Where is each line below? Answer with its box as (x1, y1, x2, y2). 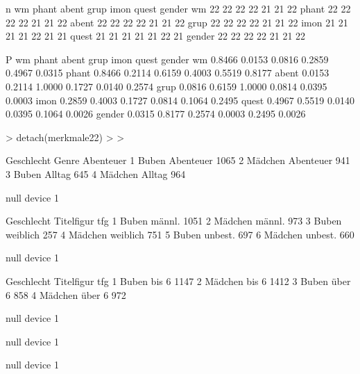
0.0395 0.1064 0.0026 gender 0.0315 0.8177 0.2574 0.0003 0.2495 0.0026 (6, 106, 306, 121)
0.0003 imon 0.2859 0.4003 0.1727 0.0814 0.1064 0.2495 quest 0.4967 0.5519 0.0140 (6, 92, 354, 107)
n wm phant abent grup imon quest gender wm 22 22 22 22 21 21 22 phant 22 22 (6, 1, 351, 15)
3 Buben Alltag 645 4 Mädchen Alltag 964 (6, 166, 186, 181)
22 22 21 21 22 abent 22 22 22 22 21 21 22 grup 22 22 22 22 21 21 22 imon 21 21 (6, 15, 348, 29)
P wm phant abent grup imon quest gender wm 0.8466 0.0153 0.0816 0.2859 (6, 51, 329, 66)
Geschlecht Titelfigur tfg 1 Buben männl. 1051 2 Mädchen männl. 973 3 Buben (6, 213, 342, 228)
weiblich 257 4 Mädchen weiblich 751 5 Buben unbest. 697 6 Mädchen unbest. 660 (6, 227, 354, 241)
